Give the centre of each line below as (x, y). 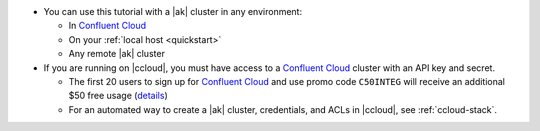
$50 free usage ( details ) (118, 96)
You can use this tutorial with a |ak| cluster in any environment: (173, 11)
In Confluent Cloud (107, 26)
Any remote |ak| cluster (116, 54)
